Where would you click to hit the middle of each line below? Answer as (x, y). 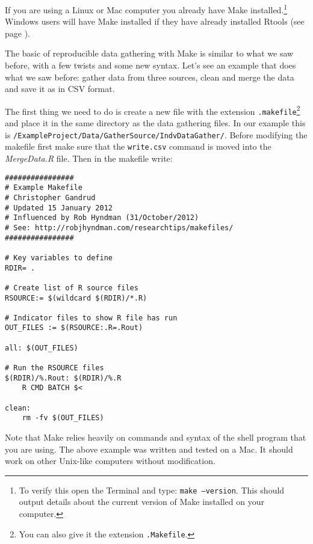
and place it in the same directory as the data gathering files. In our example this (155, 123)
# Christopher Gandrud (50, 197)
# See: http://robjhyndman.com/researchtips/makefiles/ (119, 228)
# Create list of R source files (72, 288)
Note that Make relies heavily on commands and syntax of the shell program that (156, 437)
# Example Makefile (44, 188)
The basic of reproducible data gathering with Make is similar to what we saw (149, 53)
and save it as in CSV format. (60, 89)
